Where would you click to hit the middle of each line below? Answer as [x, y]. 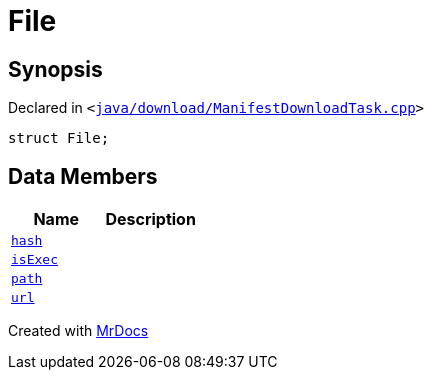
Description [150, 219]
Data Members [83, 176]
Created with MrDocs [78, 331]
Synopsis [55, 69]
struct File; [59, 138]
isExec [34, 260]
